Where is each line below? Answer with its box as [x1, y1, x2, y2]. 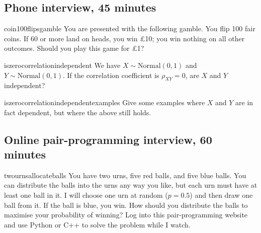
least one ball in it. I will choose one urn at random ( [4, 189, 168, 200]
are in [235, 97, 253, 107]
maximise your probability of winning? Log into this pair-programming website [4, 209, 248, 220]
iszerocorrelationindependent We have [4, 59, 121, 70]
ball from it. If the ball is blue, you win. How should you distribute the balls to [4, 199, 248, 210]
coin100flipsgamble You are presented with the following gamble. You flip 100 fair [4, 23, 255, 34]
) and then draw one [190, 189, 253, 200]
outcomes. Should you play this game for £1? [4, 43, 144, 53]
